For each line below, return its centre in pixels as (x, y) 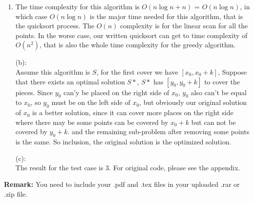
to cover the (222, 81)
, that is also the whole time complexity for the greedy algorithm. (138, 45)
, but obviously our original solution (193, 102)
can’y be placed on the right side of (116, 92)
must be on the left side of (91, 102)
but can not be (213, 122)
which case (31, 16)
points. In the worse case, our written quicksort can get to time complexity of (131, 35)
